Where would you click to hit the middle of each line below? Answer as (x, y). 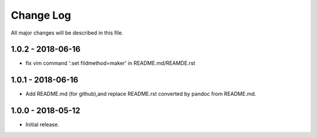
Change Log (41, 15)
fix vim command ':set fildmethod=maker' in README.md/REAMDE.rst (110, 63)
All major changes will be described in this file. (67, 33)
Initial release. (42, 125)
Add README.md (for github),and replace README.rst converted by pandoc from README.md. (141, 94)
